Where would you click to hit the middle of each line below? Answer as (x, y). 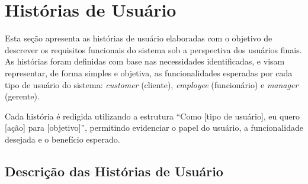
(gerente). (22, 96)
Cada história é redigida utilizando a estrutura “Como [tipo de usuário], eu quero (152, 116)
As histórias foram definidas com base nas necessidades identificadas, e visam (145, 61)
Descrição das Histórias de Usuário (114, 171)
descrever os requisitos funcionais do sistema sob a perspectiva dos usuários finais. (153, 49)
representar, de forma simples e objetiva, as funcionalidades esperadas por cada (149, 72)
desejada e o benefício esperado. (62, 139)
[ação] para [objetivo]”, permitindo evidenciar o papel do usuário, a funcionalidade (154, 127)
